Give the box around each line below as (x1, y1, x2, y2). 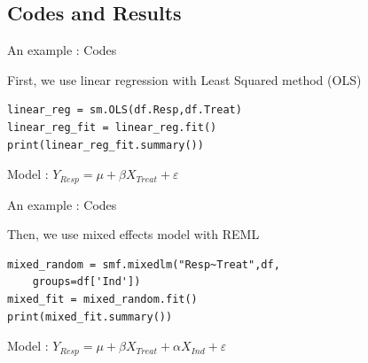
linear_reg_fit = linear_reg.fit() (7, 120, 217, 134)
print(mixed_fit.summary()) (7, 310, 173, 323)
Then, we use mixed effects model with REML (7, 225, 260, 243)
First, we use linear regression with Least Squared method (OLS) (7, 70, 362, 89)
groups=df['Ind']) (32, 275, 141, 289)
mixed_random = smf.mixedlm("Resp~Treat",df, (7, 258, 280, 271)
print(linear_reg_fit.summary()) (7, 138, 204, 151)
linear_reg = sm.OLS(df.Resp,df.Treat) (7, 104, 242, 117)
